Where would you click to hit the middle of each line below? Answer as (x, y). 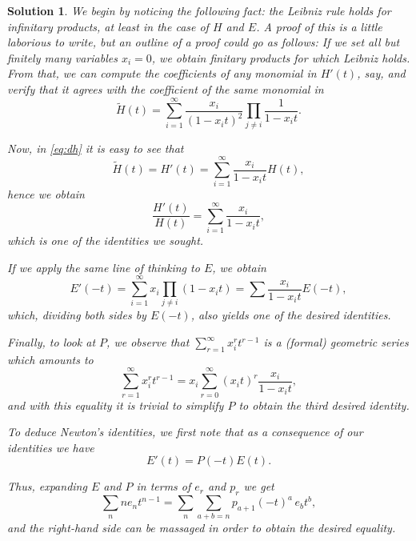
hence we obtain (46, 194)
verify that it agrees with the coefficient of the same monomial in (166, 88)
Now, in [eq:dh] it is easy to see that (96, 148)
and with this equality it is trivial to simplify (116, 405)
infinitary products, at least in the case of (108, 26)
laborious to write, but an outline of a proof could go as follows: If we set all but (204, 42)
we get (259, 486)
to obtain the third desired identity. (324, 405)
